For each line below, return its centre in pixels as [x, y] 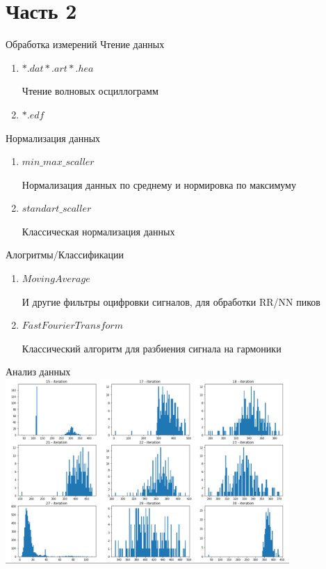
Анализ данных [38, 372]
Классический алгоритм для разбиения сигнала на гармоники [152, 348]
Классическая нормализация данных [98, 231]
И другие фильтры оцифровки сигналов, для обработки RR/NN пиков [171, 301]
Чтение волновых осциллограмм [90, 91]
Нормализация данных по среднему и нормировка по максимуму [159, 184]
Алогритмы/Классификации [65, 255]
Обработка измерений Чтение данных [85, 44]
